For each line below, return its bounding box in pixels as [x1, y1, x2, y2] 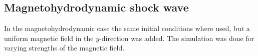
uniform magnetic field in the [4, 32, 94, 43]
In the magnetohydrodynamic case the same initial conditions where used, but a [4, 23, 250, 33]
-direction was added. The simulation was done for [99, 32, 254, 43]
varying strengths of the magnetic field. [4, 42, 125, 53]
